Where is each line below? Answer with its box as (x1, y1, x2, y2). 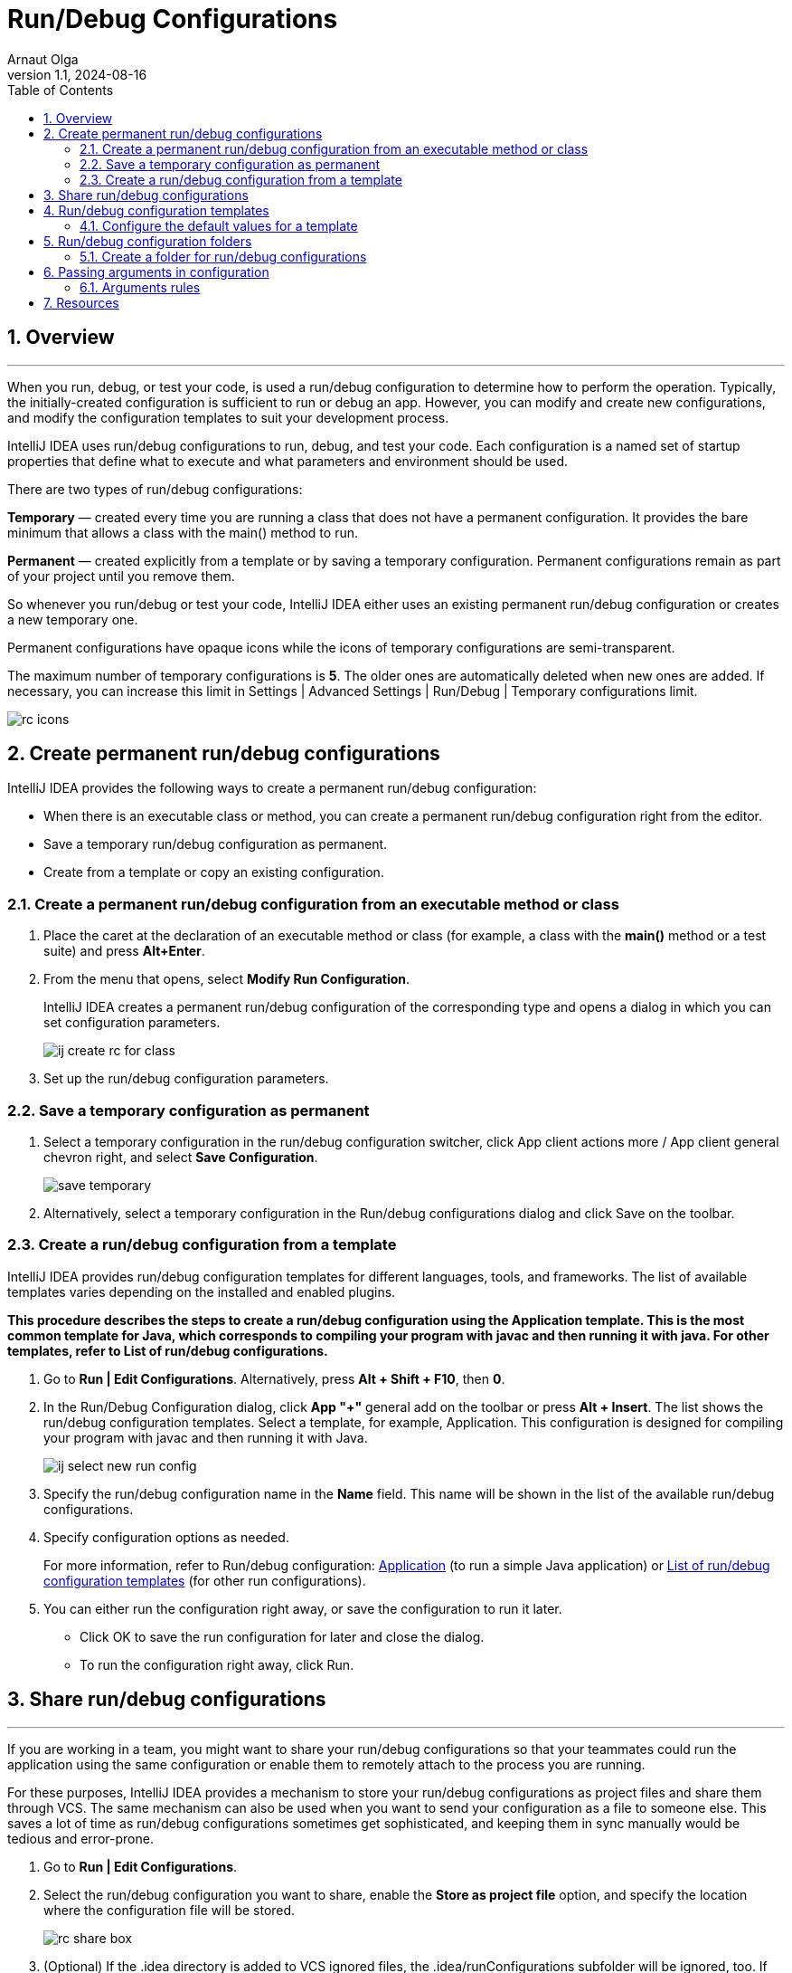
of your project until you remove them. (7, 567, 235, 584)
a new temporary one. (7, 611, 138, 627)
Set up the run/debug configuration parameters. (43, 1071, 329, 1087)
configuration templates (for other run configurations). (43, 1572, 366, 1588)
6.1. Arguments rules (80, 279, 201, 295)
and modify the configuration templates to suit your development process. (7, 409, 449, 425)
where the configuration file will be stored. (43, 1902, 296, 1918)
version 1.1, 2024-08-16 (7, 66, 147, 82)
